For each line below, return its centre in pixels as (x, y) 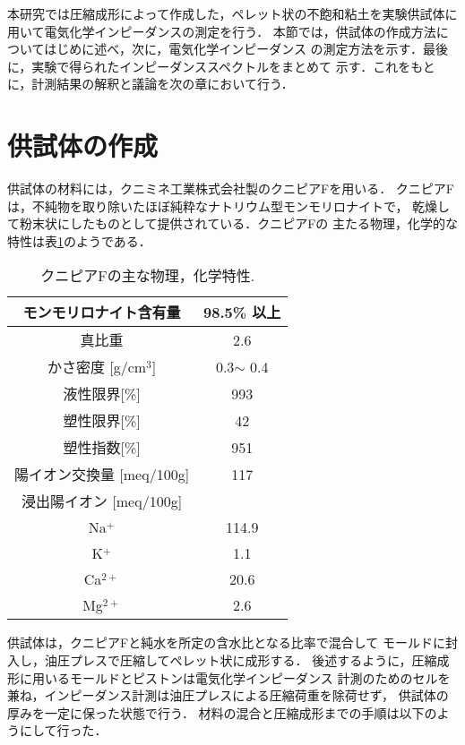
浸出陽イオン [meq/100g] (102, 501)
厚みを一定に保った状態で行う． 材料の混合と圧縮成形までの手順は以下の (222, 712)
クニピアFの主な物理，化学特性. (148, 276)
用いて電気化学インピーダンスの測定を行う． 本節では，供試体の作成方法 (222, 31)
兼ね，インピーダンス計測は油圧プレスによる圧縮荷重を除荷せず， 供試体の (228, 695)
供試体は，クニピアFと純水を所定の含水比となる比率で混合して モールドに (226, 642)
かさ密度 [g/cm (97, 367)
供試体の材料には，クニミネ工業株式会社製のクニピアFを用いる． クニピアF (231, 188)
